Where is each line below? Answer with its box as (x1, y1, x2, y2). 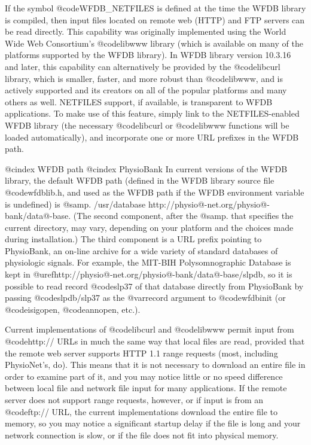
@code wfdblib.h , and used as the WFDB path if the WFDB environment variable (5, 185, 304, 198)
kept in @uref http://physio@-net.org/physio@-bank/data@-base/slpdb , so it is (5, 268, 292, 281)
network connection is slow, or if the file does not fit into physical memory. (5, 428, 279, 441)
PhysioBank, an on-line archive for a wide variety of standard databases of (5, 244, 278, 257)
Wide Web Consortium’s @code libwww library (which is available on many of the (5, 36, 303, 49)
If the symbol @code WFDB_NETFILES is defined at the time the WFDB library (5, 2, 306, 14)
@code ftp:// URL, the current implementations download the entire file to (5, 405, 278, 417)
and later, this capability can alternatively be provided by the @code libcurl (5, 60, 280, 72)
